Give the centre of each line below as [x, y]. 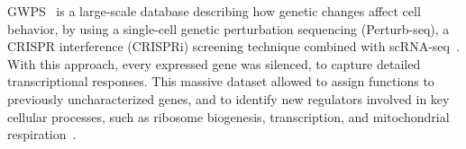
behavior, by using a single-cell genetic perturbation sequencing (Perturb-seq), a [228, 28]
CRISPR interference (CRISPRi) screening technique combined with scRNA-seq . [233, 46]
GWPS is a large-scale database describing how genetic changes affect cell [214, 11]
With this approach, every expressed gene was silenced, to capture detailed [214, 63]
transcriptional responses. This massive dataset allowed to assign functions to [221, 81]
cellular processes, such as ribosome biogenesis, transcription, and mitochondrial [228, 116]
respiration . [42, 134]
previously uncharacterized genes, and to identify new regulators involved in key [228, 98]
